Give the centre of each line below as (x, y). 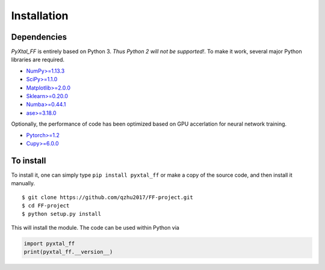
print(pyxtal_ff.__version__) (68, 252)
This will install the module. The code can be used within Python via (95, 227)
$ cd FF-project (46, 206)
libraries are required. (38, 60)
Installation (40, 16)
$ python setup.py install (62, 214)
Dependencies (39, 37)
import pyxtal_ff (49, 243)
